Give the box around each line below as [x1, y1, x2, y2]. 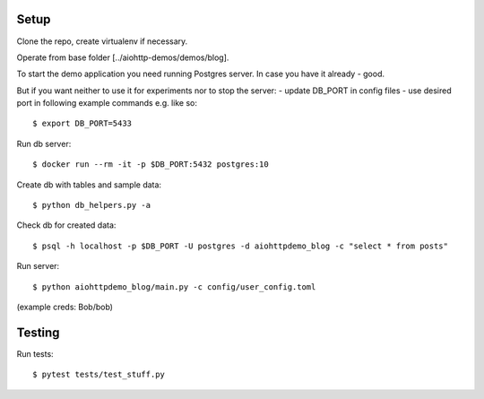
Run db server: [16, 138, 72, 149]
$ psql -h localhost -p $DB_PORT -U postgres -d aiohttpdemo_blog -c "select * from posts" [32, 240, 448, 251]
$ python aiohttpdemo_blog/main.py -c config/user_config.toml [32, 282, 316, 291]
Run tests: [16, 348, 54, 359]
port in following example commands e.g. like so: [16, 98, 197, 108]
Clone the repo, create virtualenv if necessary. [16, 36, 188, 47]
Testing [16, 325, 60, 340]
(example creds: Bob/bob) [16, 301, 114, 312]
